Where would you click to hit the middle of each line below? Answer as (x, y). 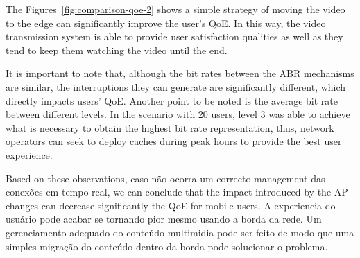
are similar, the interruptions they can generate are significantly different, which (176, 86)
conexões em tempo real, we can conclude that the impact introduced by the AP (177, 192)
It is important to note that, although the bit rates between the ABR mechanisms (180, 73)
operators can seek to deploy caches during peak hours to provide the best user (174, 141)
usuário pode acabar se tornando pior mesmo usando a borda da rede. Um (164, 219)
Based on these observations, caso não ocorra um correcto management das (165, 178)
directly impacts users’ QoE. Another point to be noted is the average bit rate (172, 100)
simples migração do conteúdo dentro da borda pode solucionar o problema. (167, 246)
